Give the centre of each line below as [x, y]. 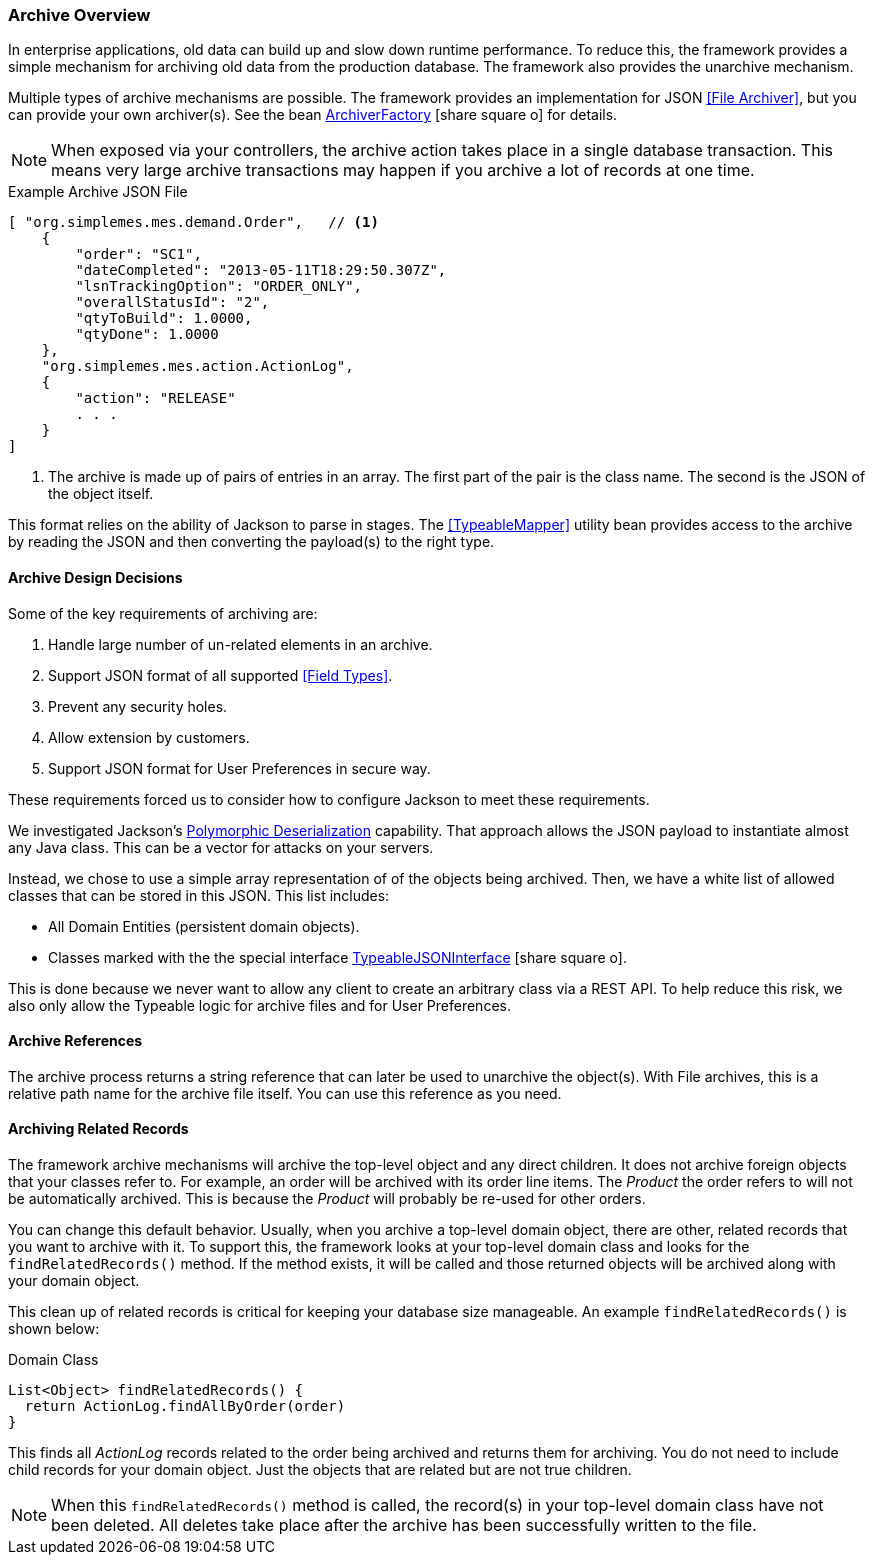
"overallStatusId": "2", [172, 302]
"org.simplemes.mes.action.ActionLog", [197, 366]
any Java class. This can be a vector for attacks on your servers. [221, 847]
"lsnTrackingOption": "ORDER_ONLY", [219, 286]
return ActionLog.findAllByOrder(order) [185, 1406]
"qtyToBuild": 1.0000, [164, 318]
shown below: [54, 1329]
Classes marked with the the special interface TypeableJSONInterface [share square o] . [337, 957]
